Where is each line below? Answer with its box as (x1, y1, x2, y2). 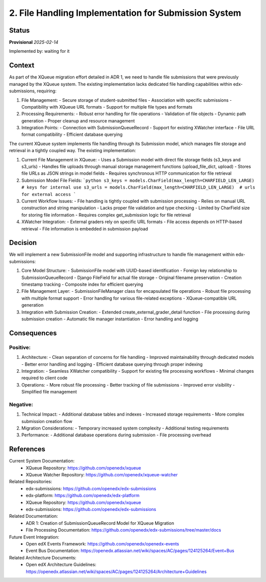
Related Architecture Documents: (9, 554, 76, 560)
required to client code (21, 375, 67, 381)
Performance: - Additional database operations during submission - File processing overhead (21, 432, 211, 438)
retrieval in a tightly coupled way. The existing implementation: (9, 148, 136, 154)
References (9, 445, 45, 454)
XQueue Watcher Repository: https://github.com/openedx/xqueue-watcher (26, 472, 178, 478)
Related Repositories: (9, 479, 53, 485)
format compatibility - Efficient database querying (21, 131, 123, 138)
